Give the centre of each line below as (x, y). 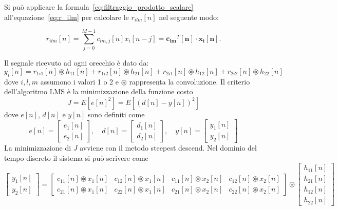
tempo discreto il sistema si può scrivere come (76, 157)
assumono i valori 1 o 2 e (79, 81)
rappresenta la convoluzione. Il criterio (190, 81)
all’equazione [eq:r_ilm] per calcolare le (67, 17)
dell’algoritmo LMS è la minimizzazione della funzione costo (99, 91)
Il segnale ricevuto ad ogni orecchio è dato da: (77, 63)
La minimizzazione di (38, 148)
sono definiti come (116, 114)
